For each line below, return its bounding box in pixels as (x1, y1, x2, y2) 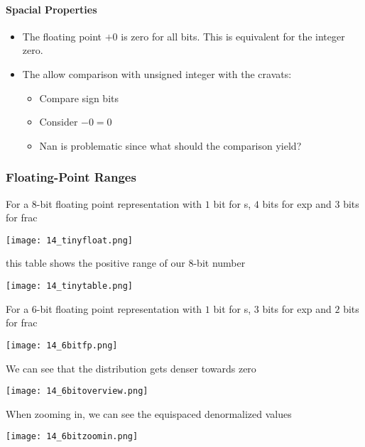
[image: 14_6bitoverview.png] (6, 386, 148, 397)
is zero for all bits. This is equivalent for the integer (121, 28, 345, 43)
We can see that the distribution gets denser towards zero (6, 360, 256, 375)
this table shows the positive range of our (6, 255, 185, 270)
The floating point (22, 28, 102, 43)
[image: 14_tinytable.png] (6, 281, 133, 292)
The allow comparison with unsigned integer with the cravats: (22, 66, 292, 81)
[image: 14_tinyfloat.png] (6, 235, 133, 245)
